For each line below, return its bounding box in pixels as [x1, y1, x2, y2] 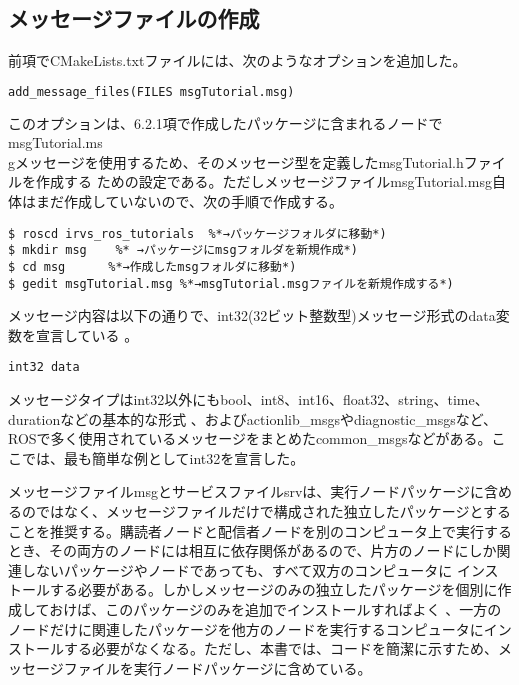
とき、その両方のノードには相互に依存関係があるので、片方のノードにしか [8, 540, 497, 561]
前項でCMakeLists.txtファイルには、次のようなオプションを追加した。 [8, 50, 467, 71]
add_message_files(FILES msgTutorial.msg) [8, 84, 295, 99]
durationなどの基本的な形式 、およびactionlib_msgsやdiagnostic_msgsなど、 [8, 408, 497, 429]
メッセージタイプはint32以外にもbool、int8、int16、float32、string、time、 [8, 389, 489, 410]
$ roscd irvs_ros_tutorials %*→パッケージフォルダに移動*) [8, 226, 387, 241]
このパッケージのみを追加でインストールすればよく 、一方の [105, 599, 502, 620]
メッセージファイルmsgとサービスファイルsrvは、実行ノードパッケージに [8, 481, 485, 502]
